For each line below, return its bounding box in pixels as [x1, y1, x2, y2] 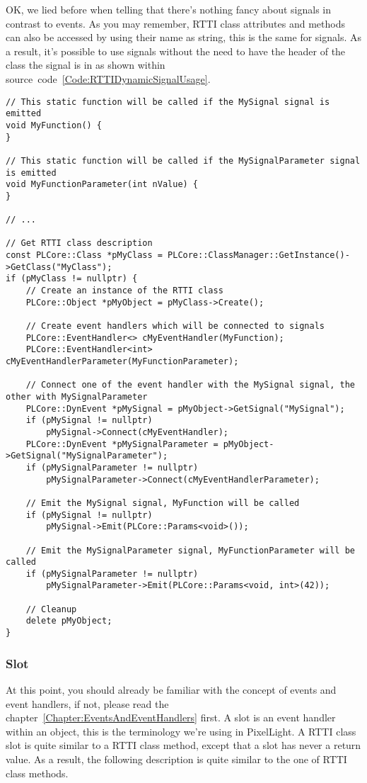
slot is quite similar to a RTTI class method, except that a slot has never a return [6, 738, 361, 753]
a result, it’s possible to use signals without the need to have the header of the [6, 43, 346, 58]
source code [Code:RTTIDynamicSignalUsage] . [6, 71, 211, 86]
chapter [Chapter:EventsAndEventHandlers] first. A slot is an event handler [6, 710, 336, 725]
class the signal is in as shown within [6, 57, 165, 72]
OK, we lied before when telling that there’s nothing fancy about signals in [6, 2, 332, 16]
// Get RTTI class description [6, 238, 153, 249]
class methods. [6, 765, 69, 780]
